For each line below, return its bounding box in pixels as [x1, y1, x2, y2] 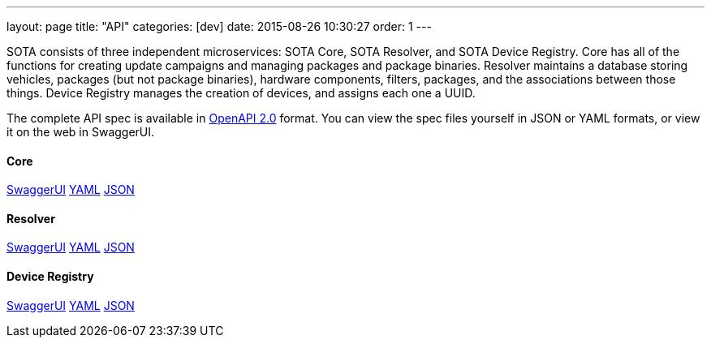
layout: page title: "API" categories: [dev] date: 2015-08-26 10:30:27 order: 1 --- [6, 19, 432, 33]
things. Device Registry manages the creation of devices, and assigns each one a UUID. [6, 86, 476, 100]
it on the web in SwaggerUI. [6, 125, 155, 139]
